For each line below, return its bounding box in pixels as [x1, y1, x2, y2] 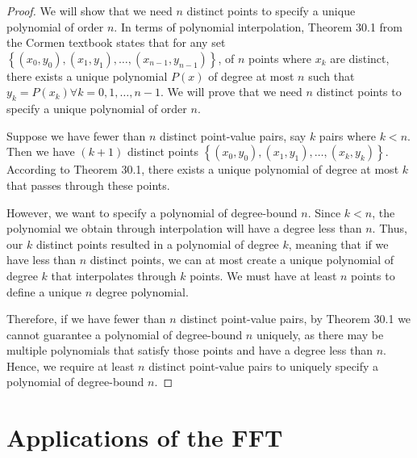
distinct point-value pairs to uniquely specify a [148, 357, 379, 374]
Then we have [6, 143, 75, 160]
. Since [307, 204, 341, 221]
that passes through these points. [6, 176, 170, 193]
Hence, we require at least [6, 357, 135, 374]
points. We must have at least [190, 267, 337, 284]
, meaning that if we [288, 235, 389, 252]
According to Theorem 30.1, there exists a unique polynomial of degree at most [6, 161, 399, 178]
